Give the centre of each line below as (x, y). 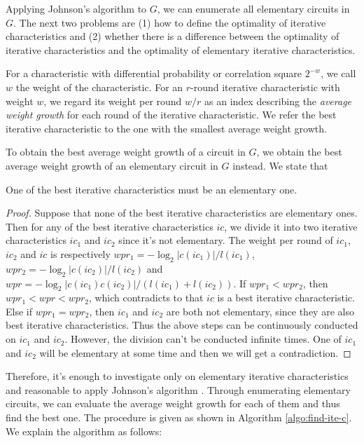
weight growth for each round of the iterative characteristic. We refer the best (171, 115)
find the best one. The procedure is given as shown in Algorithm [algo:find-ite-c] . (179, 417)
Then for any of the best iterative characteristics (110, 226)
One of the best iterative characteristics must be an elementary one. (152, 189)
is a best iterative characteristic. (286, 298)
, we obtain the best (299, 152)
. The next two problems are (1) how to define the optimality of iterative (170, 22)
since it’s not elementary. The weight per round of (226, 240)
